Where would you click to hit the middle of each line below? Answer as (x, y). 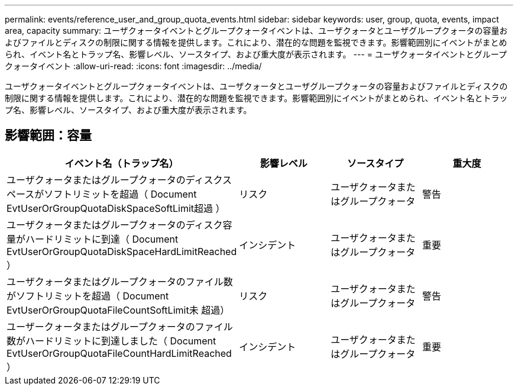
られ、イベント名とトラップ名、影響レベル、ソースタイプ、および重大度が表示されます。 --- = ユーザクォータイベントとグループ (256, 54)
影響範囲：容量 (48, 136)
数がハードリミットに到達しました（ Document (111, 341)
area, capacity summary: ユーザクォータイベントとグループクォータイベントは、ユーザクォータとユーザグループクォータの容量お (256, 30)
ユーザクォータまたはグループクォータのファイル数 (120, 281)
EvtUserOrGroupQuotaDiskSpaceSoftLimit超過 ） (116, 208)
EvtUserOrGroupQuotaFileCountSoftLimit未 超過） (118, 310)
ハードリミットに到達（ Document (102, 239)
